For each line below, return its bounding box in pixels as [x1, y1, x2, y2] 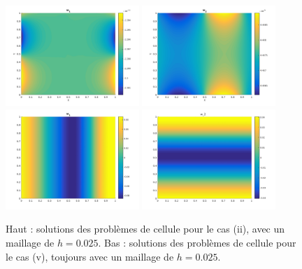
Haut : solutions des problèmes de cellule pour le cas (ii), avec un [6, 221, 285, 236]
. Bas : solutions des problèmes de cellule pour [98, 235, 296, 249]
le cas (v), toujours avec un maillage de [6, 249, 174, 263]
